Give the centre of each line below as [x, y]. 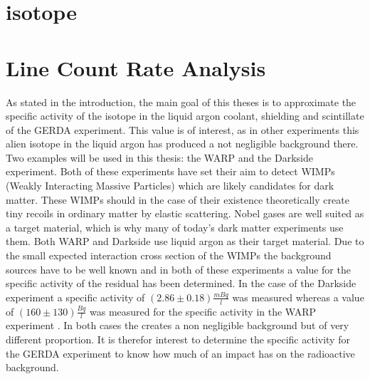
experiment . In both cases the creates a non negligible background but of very [178, 325]
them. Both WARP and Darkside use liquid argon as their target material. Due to [185, 241]
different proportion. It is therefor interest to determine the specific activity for [178, 339]
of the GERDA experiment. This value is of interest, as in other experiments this [183, 129]
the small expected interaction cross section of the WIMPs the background [169, 255]
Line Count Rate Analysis [136, 67]
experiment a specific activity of [75, 297]
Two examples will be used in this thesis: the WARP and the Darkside [159, 157]
